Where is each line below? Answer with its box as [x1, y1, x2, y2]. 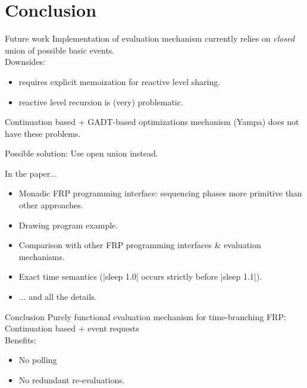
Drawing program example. [18, 218, 118, 231]
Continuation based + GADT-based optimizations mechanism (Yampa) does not [5, 115, 299, 128]
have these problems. [5, 127, 81, 139]
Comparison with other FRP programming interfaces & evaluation [18, 239, 261, 251]
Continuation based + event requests [5, 322, 139, 334]
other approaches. [18, 199, 83, 211]
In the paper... [5, 167, 57, 179]
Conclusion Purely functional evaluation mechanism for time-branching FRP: [5, 310, 286, 323]
